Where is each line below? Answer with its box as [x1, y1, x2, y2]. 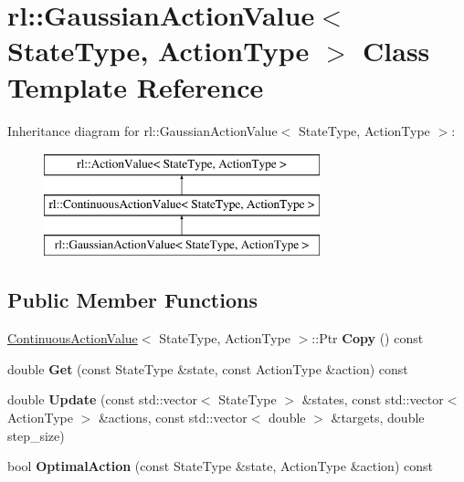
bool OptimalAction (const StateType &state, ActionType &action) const [7, 456, 433, 476]
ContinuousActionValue [7, 329, 138, 348]
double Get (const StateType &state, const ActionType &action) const [7, 359, 408, 378]
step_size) [7, 425, 65, 445]
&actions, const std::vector [98, 408, 248, 427]
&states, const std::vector [301, 390, 444, 409]
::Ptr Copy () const [311, 329, 424, 348]
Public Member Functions [7, 286, 258, 314]
